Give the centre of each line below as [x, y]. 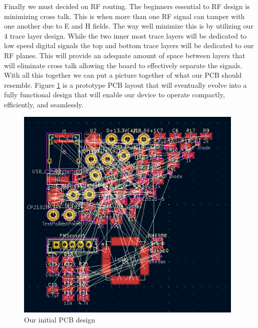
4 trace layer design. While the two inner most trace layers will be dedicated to [125, 35]
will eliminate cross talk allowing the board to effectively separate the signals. [123, 65]
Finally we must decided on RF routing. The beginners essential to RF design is [127, 6]
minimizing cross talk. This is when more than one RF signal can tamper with [124, 16]
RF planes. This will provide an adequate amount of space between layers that [125, 55]
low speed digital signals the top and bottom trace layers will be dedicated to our [129, 45]
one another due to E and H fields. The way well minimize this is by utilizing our [129, 26]
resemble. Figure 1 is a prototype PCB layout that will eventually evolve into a [125, 85]
